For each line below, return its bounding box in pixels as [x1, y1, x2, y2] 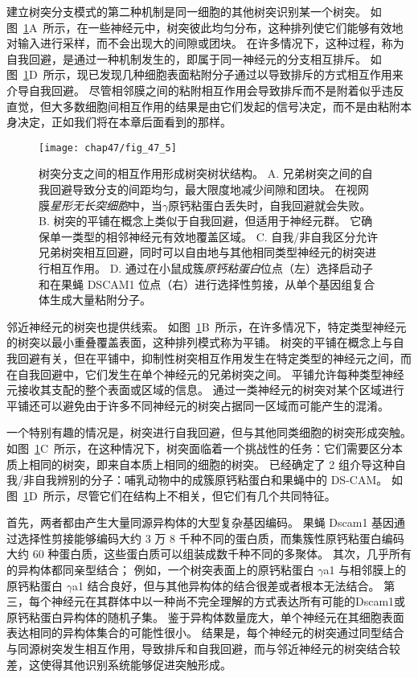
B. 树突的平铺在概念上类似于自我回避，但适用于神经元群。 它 [39, 212, 362, 229]
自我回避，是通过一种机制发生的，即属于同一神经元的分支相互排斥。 [6, 50, 367, 67]
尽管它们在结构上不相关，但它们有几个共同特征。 [76, 487, 336, 503]
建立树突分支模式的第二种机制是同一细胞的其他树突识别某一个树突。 [6, 3, 367, 19]
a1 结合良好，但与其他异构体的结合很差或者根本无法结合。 [72, 577, 380, 594]
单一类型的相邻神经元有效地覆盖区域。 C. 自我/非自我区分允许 [49, 228, 379, 244]
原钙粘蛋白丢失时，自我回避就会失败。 [168, 196, 371, 213]
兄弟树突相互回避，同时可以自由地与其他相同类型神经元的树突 [39, 244, 365, 261]
